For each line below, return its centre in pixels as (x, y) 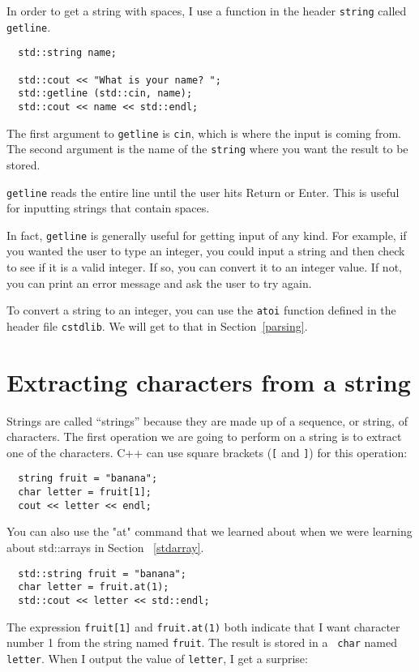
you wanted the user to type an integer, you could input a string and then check (206, 251)
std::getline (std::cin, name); (105, 94)
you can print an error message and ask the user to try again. (159, 282)
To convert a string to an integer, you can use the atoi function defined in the (201, 310)
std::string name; (68, 53)
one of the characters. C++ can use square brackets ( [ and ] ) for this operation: (207, 452)
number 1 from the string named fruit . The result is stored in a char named (202, 642)
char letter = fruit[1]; (85, 492)
